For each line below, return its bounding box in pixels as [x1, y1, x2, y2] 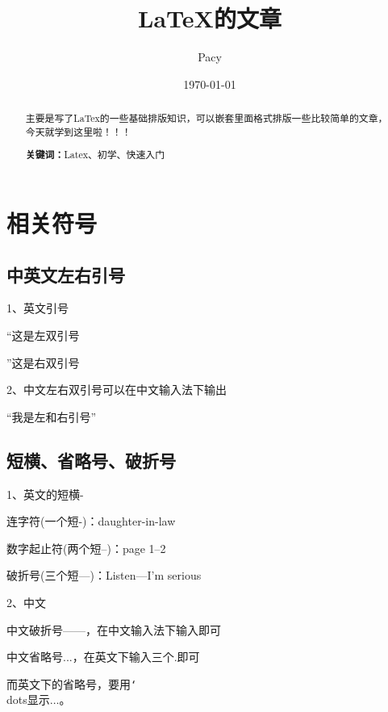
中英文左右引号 [6, 262, 125, 287]
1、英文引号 [6, 299, 69, 316]
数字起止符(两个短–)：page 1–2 [6, 539, 166, 556]
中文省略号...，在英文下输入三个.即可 [6, 648, 200, 665]
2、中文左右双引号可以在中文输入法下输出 [6, 381, 227, 398]
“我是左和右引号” [6, 408, 97, 425]
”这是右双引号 [6, 354, 80, 371]
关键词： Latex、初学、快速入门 [25, 148, 165, 162]
